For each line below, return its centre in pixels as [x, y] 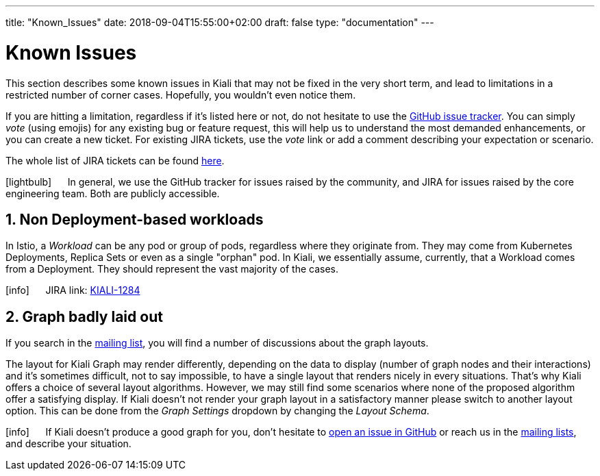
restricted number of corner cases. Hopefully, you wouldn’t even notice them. [181, 95]
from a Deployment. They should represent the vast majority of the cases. [172, 269]
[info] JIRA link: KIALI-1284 [73, 290]
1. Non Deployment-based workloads [135, 219]
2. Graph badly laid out [84, 316]
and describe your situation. [68, 444]
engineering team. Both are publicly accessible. [113, 193]
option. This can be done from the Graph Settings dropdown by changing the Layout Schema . [217, 411]
